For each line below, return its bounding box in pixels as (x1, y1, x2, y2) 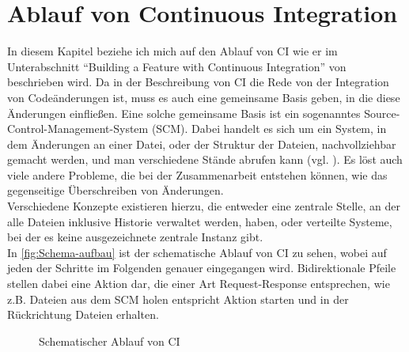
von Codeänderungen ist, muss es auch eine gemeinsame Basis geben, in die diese (7, 89, 400, 105)
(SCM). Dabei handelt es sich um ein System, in (151, 120, 387, 137)
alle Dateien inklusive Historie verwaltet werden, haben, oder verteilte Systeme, (7, 213, 392, 229)
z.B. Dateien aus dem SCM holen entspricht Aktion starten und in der (7, 290, 349, 307)
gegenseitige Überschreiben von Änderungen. (7, 182, 224, 199)
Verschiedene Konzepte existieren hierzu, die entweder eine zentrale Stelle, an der (7, 198, 400, 214)
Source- (364, 104, 400, 121)
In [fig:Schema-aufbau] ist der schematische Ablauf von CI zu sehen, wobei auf (7, 244, 387, 260)
